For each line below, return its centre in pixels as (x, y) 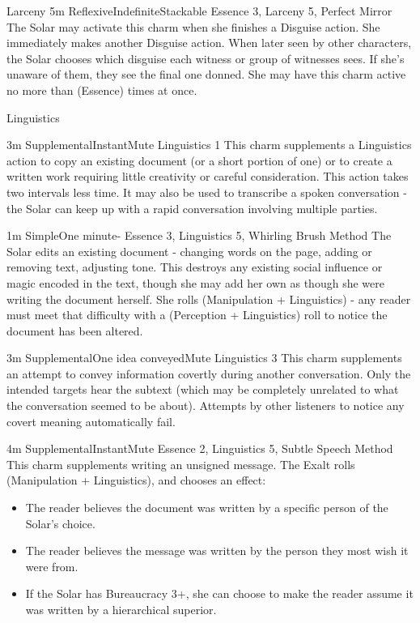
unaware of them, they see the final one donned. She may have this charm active (206, 74)
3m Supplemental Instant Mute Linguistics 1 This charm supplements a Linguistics (209, 145)
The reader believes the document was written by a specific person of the (207, 508)
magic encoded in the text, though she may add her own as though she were (195, 282)
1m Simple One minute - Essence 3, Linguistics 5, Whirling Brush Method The (199, 235)
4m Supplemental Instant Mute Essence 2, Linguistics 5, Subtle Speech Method (200, 448)
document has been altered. (75, 330)
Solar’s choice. (60, 523)
